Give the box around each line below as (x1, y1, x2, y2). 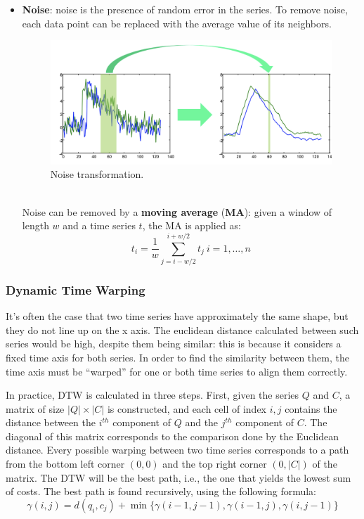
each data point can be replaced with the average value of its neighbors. (22, 15, 332, 30)
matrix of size (6, 401, 65, 416)
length (22, 218, 49, 233)
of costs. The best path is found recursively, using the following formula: (6, 484, 316, 499)
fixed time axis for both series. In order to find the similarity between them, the (6, 350, 349, 364)
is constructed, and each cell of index (107, 401, 267, 416)
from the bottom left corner (6, 456, 125, 471)
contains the (285, 401, 337, 416)
